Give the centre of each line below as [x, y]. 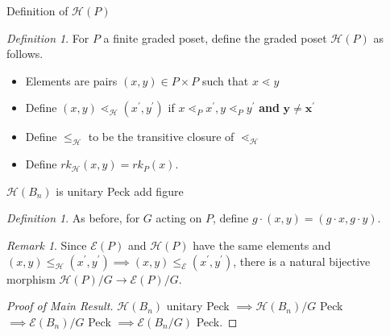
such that [225, 80]
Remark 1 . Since [47, 245]
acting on [179, 218]
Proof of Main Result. [60, 306]
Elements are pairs [71, 80]
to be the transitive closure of [161, 137]
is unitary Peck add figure [120, 191]
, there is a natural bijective [302, 261]
